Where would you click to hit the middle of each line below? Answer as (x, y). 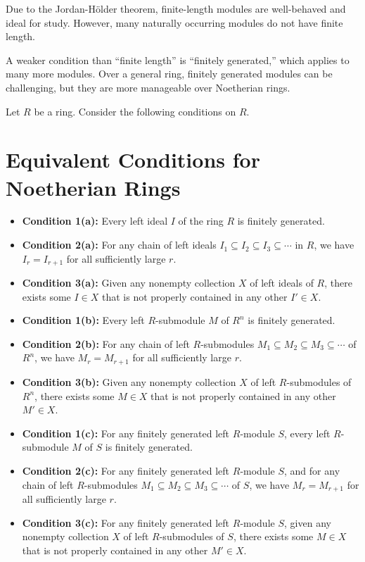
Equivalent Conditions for (133, 160)
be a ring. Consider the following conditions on (135, 111)
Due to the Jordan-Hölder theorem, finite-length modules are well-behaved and (176, 8)
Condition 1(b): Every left (83, 320)
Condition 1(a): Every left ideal (95, 221)
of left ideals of (282, 283)
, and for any (312, 470)
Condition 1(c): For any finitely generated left (126, 433)
